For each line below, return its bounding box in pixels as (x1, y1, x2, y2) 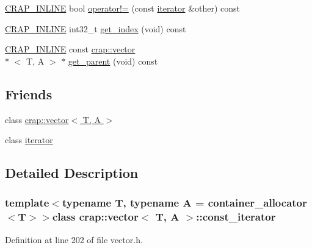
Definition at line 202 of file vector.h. (5, 233, 143, 246)
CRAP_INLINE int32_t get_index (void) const (5, 22, 186, 35)
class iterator (5, 133, 53, 146)
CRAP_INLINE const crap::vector (5, 43, 136, 55)
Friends (5, 84, 53, 103)
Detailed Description (5, 163, 139, 182)
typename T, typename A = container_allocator (62, 195, 307, 210)
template (5, 195, 49, 210)
